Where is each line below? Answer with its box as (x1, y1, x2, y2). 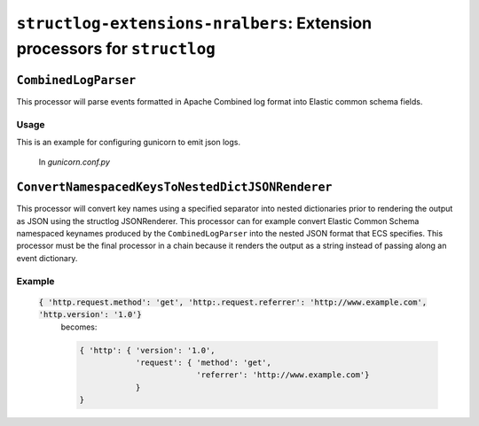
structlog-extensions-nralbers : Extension (16, 13, 373, 33)
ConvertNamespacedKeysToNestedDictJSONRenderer (16, 180, 333, 195)
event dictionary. (16, 252, 78, 263)
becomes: (60, 321, 98, 332)
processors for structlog (16, 38, 216, 58)
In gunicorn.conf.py (38, 157, 111, 167)
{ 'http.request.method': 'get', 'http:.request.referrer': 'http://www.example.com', (38, 297, 428, 307)
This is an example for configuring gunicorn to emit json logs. (16, 137, 241, 147)
